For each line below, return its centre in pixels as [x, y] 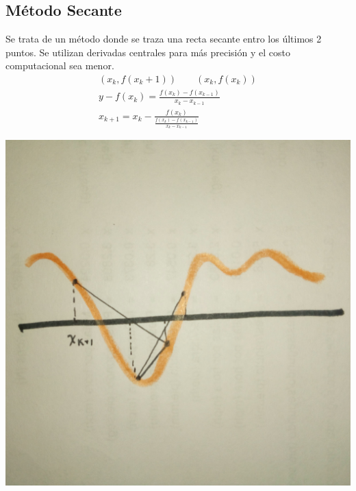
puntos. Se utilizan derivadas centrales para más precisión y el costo [148, 52]
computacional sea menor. [60, 65]
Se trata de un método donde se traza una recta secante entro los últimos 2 [164, 39]
